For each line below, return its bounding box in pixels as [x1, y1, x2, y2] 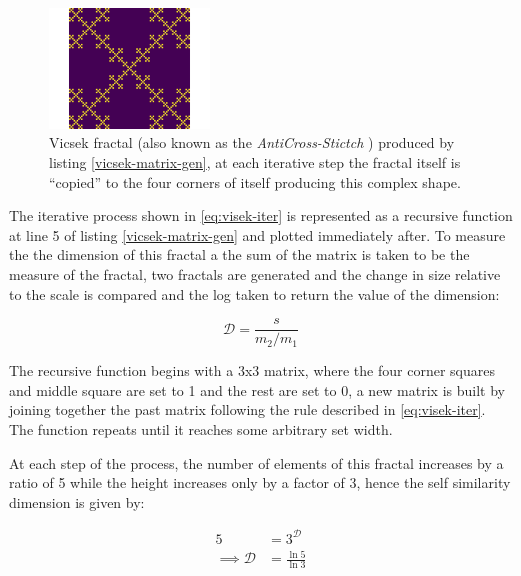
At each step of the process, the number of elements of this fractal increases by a [9, 452, 504, 473]
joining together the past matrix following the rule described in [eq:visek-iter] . [9, 399, 486, 420]
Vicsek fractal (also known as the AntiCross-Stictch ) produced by [49, 132, 455, 153]
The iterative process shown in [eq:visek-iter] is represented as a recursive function [9, 205, 513, 226]
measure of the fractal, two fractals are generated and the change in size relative [9, 263, 501, 284]
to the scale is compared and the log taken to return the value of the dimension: [9, 283, 500, 304]
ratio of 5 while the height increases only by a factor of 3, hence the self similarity [9, 472, 511, 493]
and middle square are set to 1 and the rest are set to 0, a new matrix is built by [9, 379, 505, 400]
